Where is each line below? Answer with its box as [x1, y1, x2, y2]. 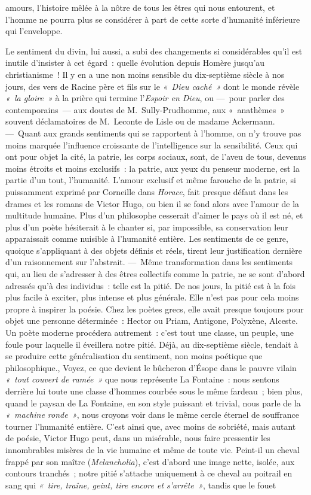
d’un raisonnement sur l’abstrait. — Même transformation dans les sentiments [5, 256, 293, 268]
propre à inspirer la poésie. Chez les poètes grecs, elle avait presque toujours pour [5, 302, 304, 315]
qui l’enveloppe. [5, 25, 63, 37]
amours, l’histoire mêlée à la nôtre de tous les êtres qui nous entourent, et [5, 1, 275, 13]
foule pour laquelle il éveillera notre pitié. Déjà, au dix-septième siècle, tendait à [5, 338, 298, 350]
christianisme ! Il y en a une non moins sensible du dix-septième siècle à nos [5, 68, 285, 80]
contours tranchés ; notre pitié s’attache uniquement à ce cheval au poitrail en [5, 467, 292, 479]
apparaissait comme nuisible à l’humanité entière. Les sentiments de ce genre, [5, 232, 288, 245]
